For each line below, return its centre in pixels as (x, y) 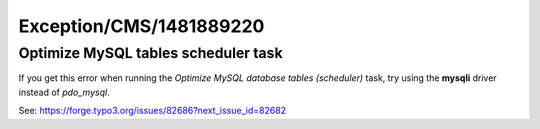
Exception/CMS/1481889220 (141, 26)
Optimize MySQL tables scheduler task (151, 53)
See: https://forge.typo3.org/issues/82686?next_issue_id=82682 (152, 111)
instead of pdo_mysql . (64, 92)
